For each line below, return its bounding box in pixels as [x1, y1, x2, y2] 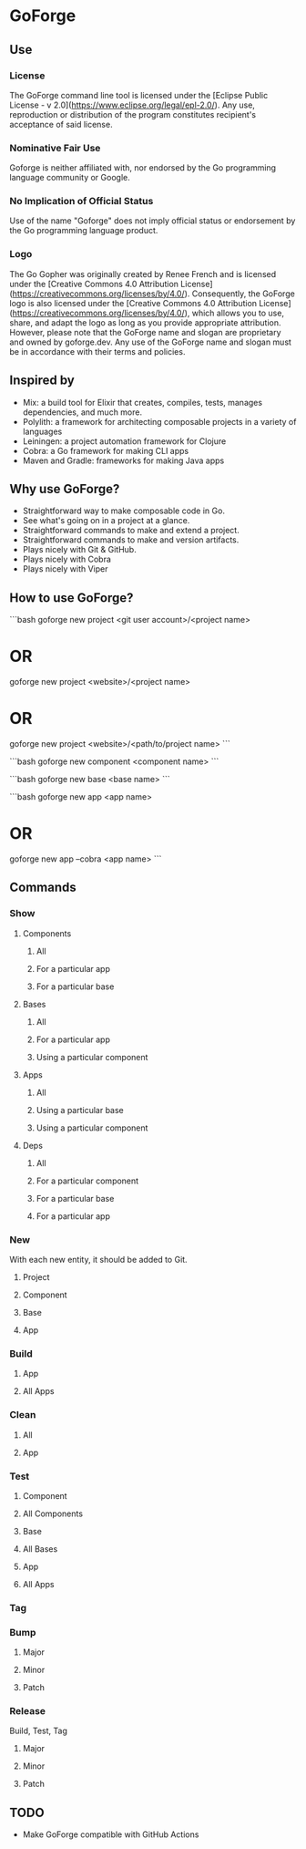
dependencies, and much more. [22, 407, 143, 418]
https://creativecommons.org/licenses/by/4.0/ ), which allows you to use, [12, 307, 285, 318]
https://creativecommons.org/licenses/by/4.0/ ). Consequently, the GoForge [12, 288, 296, 299]
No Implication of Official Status [9, 195, 154, 208]
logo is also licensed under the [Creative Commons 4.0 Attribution [9, 297, 258, 308]
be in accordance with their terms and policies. [9, 346, 186, 356]
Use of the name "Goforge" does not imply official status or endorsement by [9, 215, 296, 226]
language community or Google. [9, 172, 130, 183]
